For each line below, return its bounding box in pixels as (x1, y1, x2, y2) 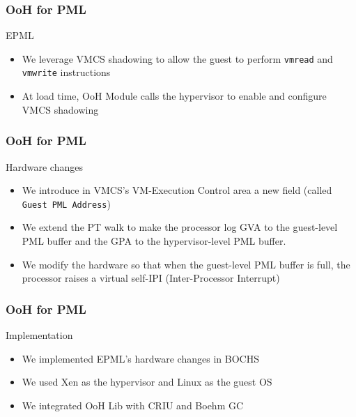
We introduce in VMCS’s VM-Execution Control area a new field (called (22, 183, 332, 197)
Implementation (6, 327, 73, 342)
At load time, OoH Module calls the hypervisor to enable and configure (22, 89, 327, 103)
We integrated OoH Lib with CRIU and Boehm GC (22, 397, 244, 412)
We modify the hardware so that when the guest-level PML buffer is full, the (22, 257, 350, 271)
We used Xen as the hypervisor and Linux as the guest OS (22, 374, 272, 389)
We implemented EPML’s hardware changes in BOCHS (22, 351, 259, 365)
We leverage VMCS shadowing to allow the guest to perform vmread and (22, 51, 333, 66)
